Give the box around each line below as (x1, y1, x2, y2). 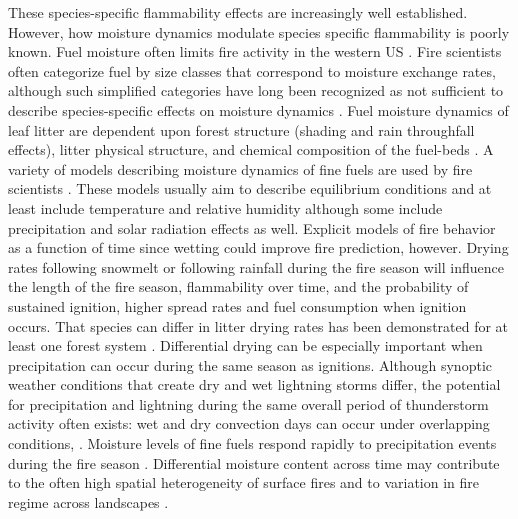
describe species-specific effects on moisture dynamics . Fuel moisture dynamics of (8, 99, 509, 120)
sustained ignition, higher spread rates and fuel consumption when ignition (8, 295, 467, 316)
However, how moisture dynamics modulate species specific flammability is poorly (8, 21, 510, 42)
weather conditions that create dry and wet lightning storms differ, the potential (8, 374, 501, 395)
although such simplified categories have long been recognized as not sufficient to (8, 80, 504, 101)
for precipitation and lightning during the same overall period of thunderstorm (8, 393, 489, 414)
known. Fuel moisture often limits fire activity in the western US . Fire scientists (8, 41, 502, 62)
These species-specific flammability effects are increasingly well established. (8, 2, 468, 22)
